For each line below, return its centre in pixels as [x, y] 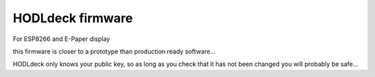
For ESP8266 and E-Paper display [61, 39]
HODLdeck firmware [73, 18]
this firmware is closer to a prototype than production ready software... [114, 51]
